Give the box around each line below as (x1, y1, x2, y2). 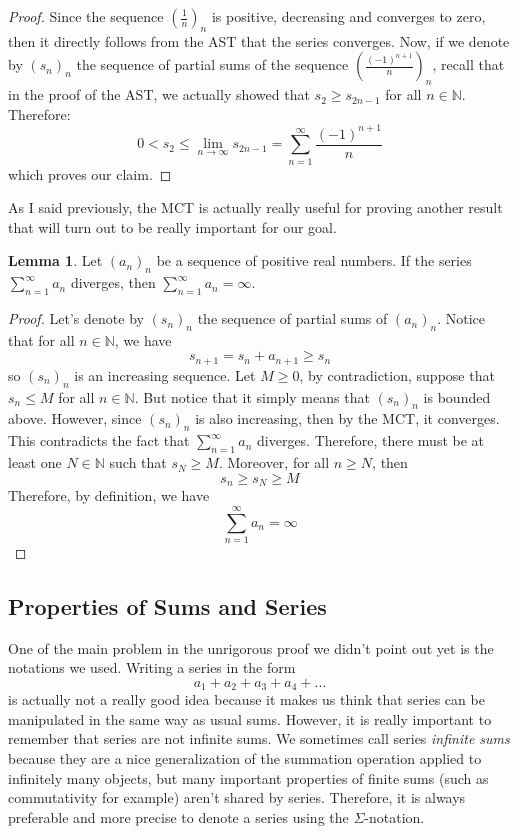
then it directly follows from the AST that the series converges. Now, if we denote (8, 30, 510, 51)
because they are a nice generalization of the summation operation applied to (8, 748, 482, 769)
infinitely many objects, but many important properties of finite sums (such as (8, 767, 489, 788)
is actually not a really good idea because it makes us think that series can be (8, 689, 485, 710)
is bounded (423, 386, 491, 407)
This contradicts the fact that (8, 430, 190, 451)
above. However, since (8, 408, 142, 429)
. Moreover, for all (218, 452, 330, 473)
